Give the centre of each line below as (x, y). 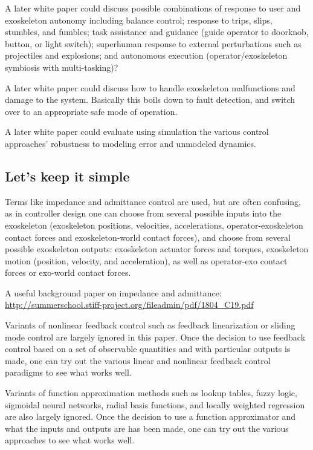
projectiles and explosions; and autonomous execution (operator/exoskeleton (146, 55)
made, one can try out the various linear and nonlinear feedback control (138, 360)
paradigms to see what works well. (68, 372)
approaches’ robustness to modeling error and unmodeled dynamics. (131, 143)
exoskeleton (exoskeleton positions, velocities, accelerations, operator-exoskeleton (154, 225)
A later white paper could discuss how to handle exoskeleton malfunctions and (150, 87)
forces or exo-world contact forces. (68, 272)
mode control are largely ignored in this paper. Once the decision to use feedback (155, 337)
